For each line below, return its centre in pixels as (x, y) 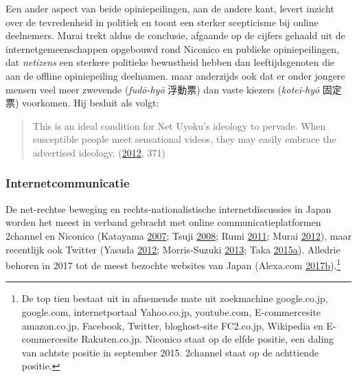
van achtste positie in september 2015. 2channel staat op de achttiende (170, 352)
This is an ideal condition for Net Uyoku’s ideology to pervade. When (179, 125)
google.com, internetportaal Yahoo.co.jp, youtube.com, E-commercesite (171, 311)
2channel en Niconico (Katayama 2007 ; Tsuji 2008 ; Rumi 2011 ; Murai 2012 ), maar (178, 235)
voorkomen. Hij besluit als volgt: (91, 103)
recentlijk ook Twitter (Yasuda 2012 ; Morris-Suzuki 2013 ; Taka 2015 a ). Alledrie (173, 249)
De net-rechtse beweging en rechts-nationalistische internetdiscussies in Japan (169, 208)
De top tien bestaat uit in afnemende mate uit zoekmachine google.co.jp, (175, 298)
